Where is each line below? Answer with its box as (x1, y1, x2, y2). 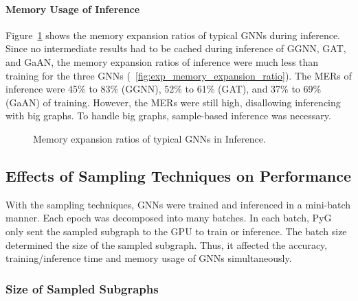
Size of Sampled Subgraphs (5, 280, 159, 297)
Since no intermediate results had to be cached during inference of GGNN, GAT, (5, 41, 346, 56)
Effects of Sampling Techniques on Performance (5, 165, 351, 186)
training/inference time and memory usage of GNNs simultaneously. (5, 251, 292, 265)
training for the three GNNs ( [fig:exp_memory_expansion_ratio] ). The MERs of (5, 68, 352, 82)
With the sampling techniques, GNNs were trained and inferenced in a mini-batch (5, 197, 351, 211)
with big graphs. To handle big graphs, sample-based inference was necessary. (5, 108, 331, 123)
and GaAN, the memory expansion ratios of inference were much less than (5, 54, 319, 69)
